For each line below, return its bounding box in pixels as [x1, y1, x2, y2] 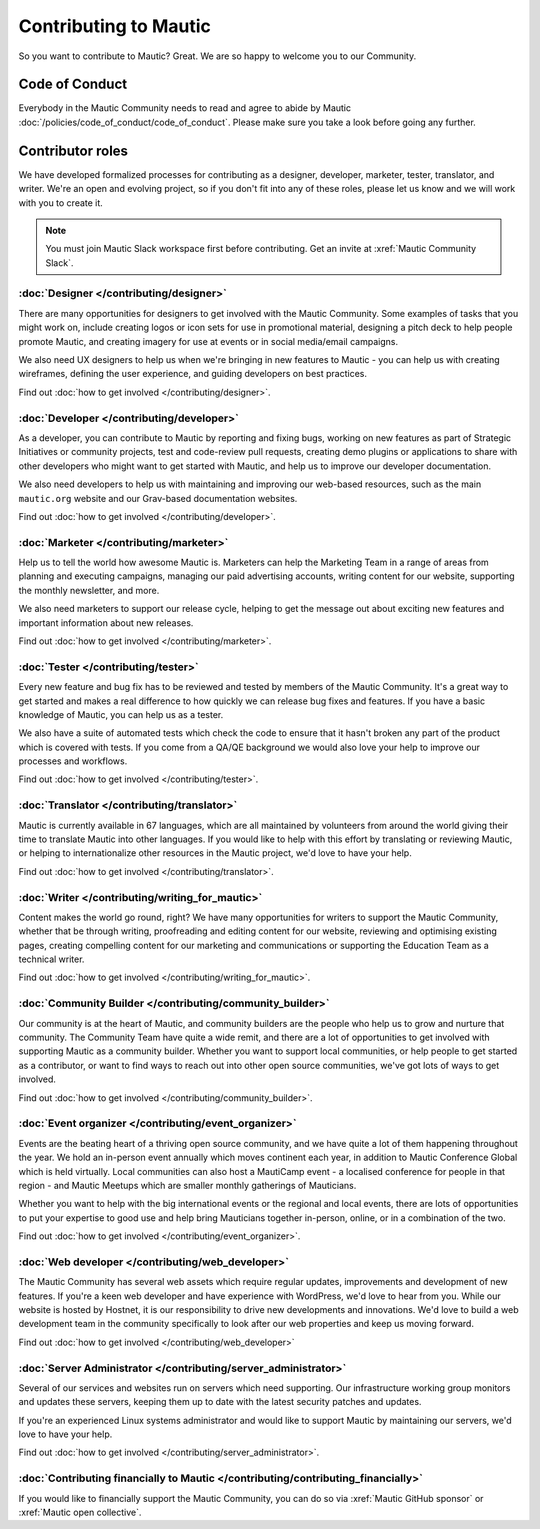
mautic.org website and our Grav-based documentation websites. [18, 492, 298, 504]
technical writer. [18, 953, 85, 965]
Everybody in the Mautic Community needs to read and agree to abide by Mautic [18, 102, 352, 114]
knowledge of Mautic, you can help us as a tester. [18, 708, 224, 720]
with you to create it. [18, 196, 104, 209]
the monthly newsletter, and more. [18, 584, 160, 596]
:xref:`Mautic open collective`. [18, 1506, 142, 1518]
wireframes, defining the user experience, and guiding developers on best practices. [18, 368, 367, 380]
